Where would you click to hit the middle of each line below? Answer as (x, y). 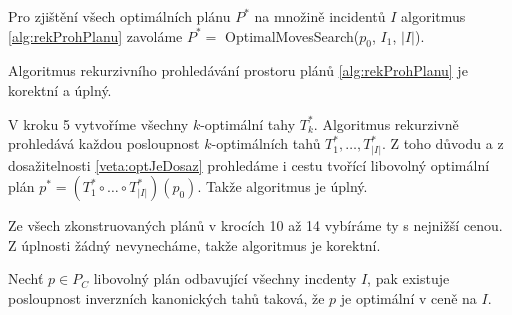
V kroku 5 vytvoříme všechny (98, 123)
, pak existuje (408, 278)
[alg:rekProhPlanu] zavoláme (95, 35)
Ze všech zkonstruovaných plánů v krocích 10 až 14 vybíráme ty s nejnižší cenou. (255, 225)
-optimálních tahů (266, 143)
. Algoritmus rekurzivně (386, 123)
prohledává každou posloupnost (104, 143)
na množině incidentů (320, 16)
